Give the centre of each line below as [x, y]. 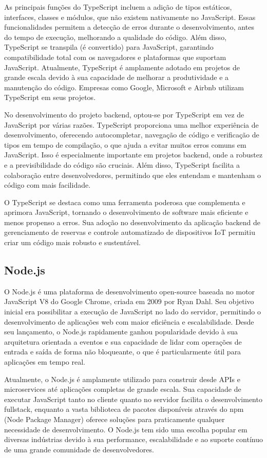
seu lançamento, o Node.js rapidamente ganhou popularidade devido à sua [121, 332]
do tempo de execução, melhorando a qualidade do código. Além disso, [116, 37]
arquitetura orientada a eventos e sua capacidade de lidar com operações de [123, 341]
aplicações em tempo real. [45, 362]
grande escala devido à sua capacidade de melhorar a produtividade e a [117, 77]
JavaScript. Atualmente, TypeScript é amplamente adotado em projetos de [122, 67]
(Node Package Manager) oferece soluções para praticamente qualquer [115, 419]
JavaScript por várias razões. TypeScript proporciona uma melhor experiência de [131, 124]
